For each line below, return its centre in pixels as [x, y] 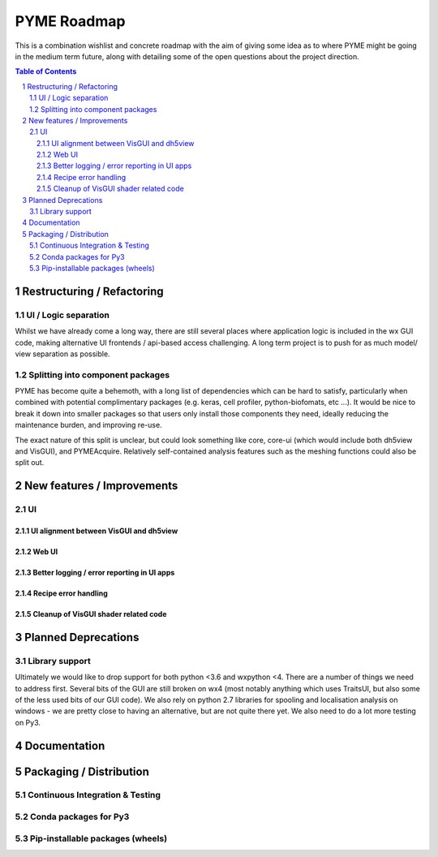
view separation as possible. [62, 354]
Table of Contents [46, 71]
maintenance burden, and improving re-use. [88, 425]
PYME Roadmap [70, 21]
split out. [30, 463]
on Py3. [28, 722]
